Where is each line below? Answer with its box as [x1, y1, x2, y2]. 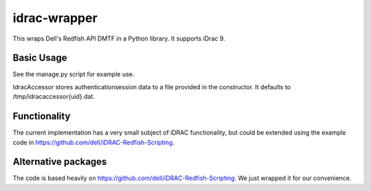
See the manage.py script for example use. [12, 70, 135, 78]
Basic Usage [12, 52, 67, 64]
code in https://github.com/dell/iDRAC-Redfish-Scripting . [12, 138, 175, 146]
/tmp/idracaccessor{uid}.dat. [12, 93, 95, 101]
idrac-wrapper [12, 10, 98, 25]
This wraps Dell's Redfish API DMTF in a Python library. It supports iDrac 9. [12, 34, 226, 43]
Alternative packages [12, 156, 107, 168]
